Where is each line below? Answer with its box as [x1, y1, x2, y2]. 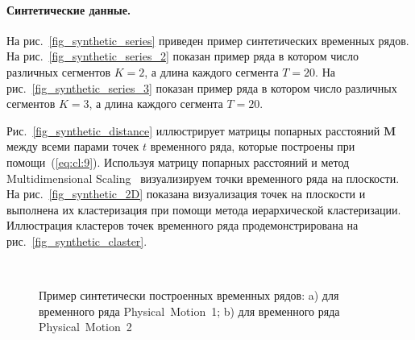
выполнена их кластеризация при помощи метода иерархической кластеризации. [6, 201, 401, 218]
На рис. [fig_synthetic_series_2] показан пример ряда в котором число [6, 48, 359, 64]
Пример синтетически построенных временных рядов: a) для [39, 287, 339, 304]
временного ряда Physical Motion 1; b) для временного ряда [39, 302, 340, 319]
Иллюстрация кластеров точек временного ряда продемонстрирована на [6, 217, 359, 234]
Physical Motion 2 [39, 318, 132, 335]
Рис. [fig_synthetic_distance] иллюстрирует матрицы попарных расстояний [6, 122, 380, 139]
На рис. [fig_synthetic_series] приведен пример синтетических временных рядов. [6, 31, 409, 48]
